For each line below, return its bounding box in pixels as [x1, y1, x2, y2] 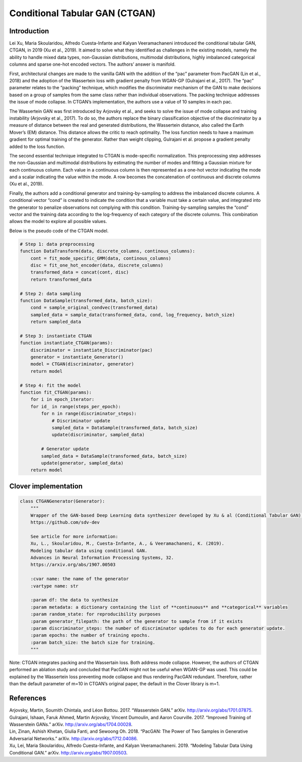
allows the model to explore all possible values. [9, 219, 107, 225]
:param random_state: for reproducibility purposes [30, 611, 161, 617]
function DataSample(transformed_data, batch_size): [20, 298, 153, 303]
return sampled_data [30, 319, 82, 325]
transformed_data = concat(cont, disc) [30, 269, 129, 275]
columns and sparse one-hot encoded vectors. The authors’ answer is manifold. [9, 61, 176, 68]
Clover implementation [9, 482, 83, 491]
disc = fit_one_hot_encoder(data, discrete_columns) [30, 262, 164, 268]
